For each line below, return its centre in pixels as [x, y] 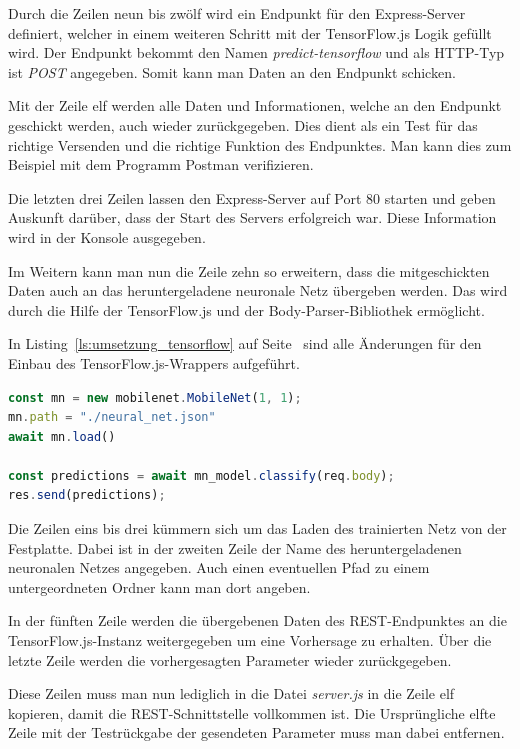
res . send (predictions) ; [87, 495]
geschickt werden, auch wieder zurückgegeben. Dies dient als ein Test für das [243, 124]
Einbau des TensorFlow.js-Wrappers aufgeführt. [154, 362]
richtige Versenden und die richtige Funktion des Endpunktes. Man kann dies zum [260, 144]
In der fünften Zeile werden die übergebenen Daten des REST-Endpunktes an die [257, 620]
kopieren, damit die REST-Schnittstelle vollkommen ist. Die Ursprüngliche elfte [252, 712]
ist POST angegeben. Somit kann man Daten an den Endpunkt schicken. [232, 71]
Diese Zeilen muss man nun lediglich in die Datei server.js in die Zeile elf [231, 693]
